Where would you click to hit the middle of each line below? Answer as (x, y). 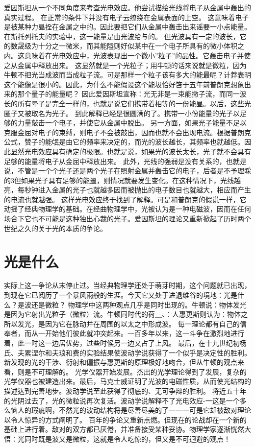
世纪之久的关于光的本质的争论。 (55, 228)
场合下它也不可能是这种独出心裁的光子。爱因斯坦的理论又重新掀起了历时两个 (127, 219)
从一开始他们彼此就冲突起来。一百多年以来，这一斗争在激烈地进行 (138, 333)
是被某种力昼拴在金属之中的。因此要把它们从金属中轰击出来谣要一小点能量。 (127, 27)
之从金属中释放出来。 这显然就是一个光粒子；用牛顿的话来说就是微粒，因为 (125, 65)
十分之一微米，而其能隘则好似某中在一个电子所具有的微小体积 (138, 46)
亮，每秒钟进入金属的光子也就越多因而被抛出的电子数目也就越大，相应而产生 (127, 190)
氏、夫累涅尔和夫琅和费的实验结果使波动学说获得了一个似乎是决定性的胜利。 (127, 352)
